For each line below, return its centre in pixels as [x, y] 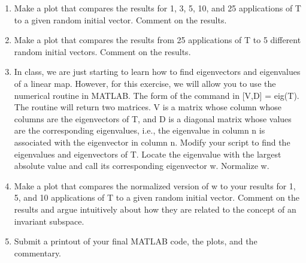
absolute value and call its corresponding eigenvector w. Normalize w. [142, 166]
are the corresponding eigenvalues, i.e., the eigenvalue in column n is [140, 130]
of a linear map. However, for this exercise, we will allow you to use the [145, 83]
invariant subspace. [49, 221]
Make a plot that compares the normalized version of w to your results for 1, [155, 185]
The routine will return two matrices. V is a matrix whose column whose [148, 107]
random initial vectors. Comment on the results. [102, 51]
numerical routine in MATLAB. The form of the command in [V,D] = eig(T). [157, 95]
